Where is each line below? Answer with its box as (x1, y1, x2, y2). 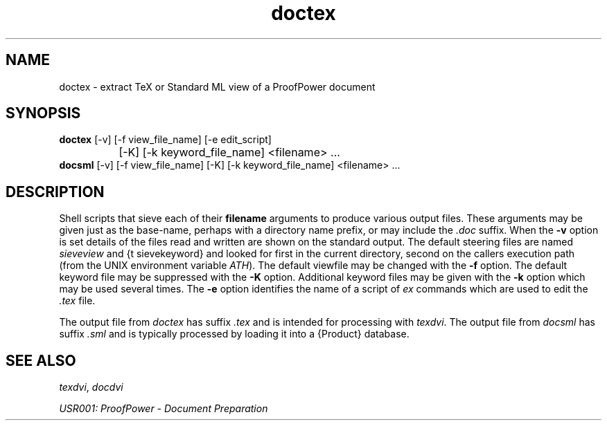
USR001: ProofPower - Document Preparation (59, 402, 268, 415)
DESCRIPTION (6, 183, 105, 201)
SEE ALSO (6, 351, 76, 369)
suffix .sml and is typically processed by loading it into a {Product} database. (59, 328, 410, 340)
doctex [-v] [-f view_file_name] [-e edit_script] (59, 133, 272, 146)
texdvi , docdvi (59, 381, 123, 393)
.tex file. (59, 295, 96, 307)
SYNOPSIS (6, 104, 81, 122)
